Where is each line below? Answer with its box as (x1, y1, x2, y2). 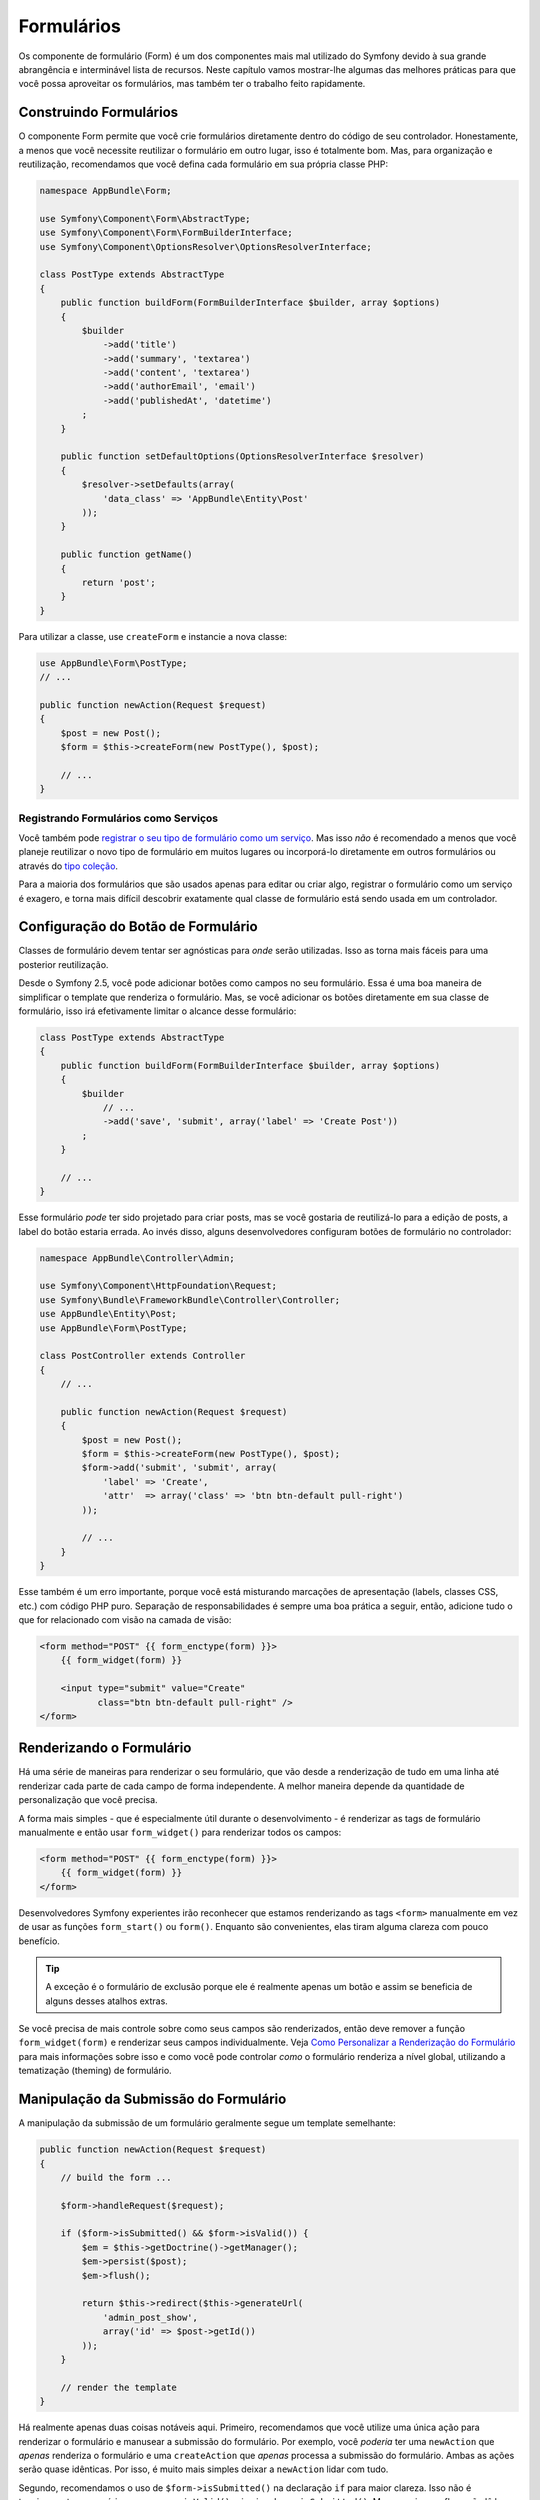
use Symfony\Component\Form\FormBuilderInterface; (39, 227, 294, 239)
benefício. (18, 1935, 60, 1947)
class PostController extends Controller (39, 1350, 246, 1362)
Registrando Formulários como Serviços (18, 811, 219, 825)
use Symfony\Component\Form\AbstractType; (39, 213, 251, 224)
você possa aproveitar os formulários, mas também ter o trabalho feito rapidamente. (18, 78, 366, 90)
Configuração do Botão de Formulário (18, 918, 259, 935)
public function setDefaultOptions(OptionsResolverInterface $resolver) (60, 451, 425, 462)
